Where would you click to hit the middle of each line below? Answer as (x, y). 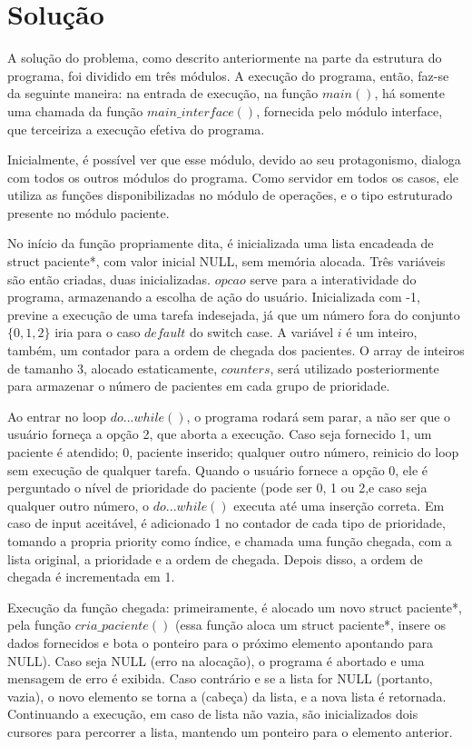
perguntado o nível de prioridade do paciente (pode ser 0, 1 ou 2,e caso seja (217, 488)
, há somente (409, 93)
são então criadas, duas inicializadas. (109, 279)
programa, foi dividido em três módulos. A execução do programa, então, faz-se (228, 75)
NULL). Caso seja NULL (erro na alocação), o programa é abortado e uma (216, 660)
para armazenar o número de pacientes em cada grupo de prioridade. (199, 386)
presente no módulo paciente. (88, 212)
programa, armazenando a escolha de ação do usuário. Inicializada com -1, (214, 297)
